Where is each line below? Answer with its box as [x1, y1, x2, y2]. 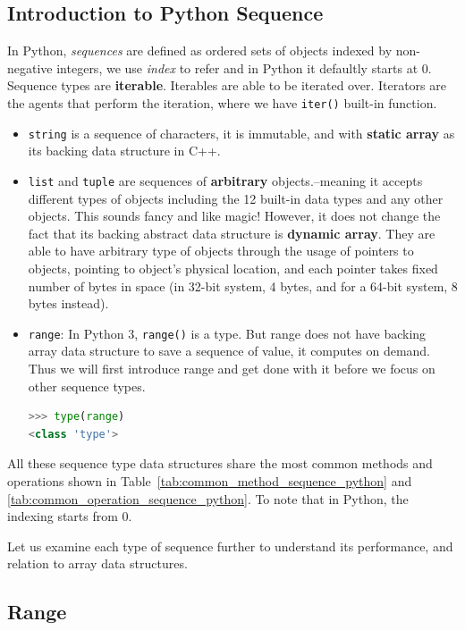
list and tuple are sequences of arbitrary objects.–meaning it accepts [28, 171, 423, 189]
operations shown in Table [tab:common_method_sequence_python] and [7, 471, 412, 490]
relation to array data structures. [7, 554, 188, 573]
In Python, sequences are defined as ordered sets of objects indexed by [7, 41, 393, 60]
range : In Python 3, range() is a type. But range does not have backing [28, 323, 427, 342]
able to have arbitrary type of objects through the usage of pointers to [28, 241, 414, 260]
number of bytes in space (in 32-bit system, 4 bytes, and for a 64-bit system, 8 [28, 276, 458, 295]
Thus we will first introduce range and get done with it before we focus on [28, 358, 435, 377]
